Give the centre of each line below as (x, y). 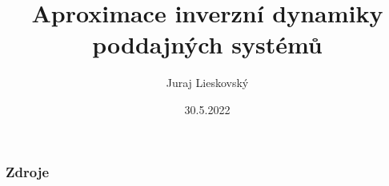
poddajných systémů (207, 44)
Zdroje (28, 171)
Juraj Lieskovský (207, 83)
